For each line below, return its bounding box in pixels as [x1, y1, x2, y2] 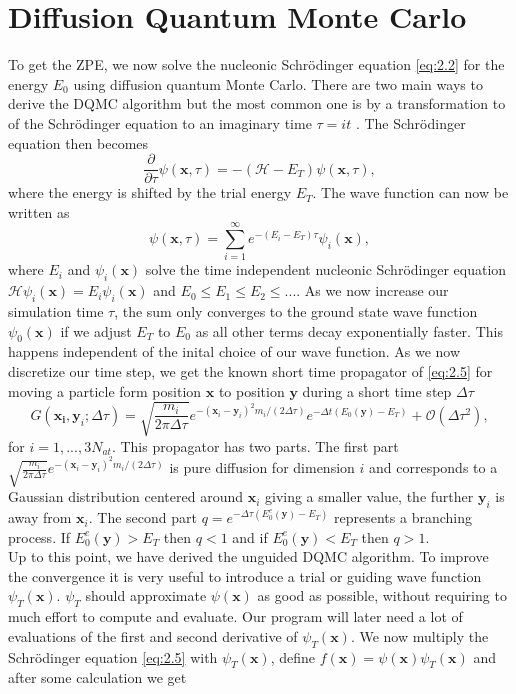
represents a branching [334, 507, 472, 528]
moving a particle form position [8, 380, 202, 401]
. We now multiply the [350, 625, 489, 646]
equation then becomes [8, 132, 149, 153]
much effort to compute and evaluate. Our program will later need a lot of [8, 606, 463, 627]
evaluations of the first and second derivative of [8, 625, 298, 646]
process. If [8, 526, 71, 547]
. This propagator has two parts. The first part [111, 435, 399, 456]
